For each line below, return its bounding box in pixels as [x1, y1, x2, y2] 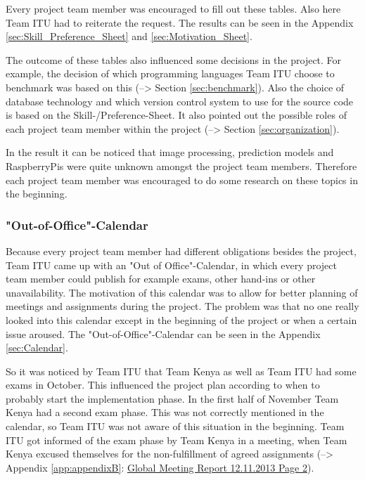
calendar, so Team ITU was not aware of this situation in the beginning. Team [6, 419, 345, 434]
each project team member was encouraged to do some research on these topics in [6, 172, 358, 187]
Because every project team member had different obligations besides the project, [6, 243, 357, 258]
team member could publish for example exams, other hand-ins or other [6, 271, 316, 286]
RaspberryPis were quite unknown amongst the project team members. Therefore [6, 158, 357, 173]
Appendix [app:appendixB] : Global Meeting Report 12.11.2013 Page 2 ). [6, 460, 314, 474]
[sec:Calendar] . [6, 340, 68, 355]
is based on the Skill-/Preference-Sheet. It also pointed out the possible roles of [6, 108, 347, 122]
